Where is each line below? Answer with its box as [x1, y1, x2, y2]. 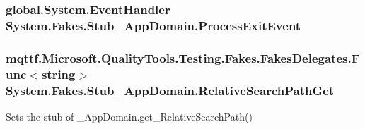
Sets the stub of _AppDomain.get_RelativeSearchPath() [6, 109, 253, 123]
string [41, 65, 76, 82]
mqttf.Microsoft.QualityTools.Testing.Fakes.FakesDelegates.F [6, 49, 360, 66]
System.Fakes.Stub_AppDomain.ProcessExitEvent [6, 16, 301, 34]
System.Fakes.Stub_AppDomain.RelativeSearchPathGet [6, 81, 335, 99]
